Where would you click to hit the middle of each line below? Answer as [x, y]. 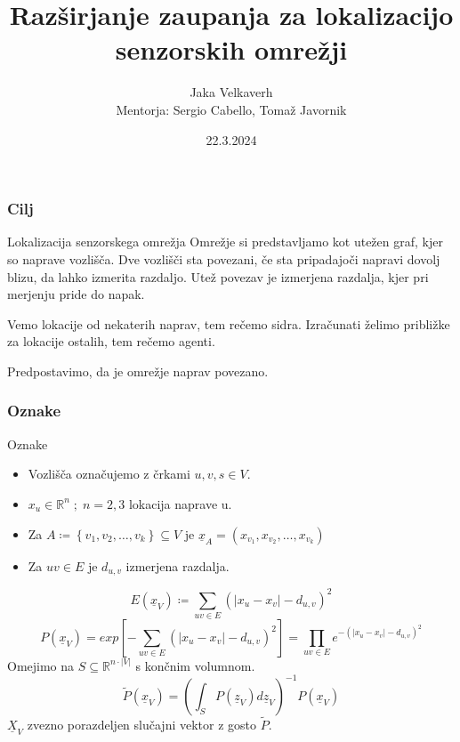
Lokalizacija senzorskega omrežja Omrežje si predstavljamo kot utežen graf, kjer [225, 242]
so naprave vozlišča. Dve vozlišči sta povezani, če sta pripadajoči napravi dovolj [224, 258]
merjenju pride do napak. [76, 294]
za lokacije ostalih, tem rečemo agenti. [111, 341]
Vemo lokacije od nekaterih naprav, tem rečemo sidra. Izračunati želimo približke [229, 323]
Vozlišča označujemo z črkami [109, 474]
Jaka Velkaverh [231, 92]
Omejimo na [41, 665]
